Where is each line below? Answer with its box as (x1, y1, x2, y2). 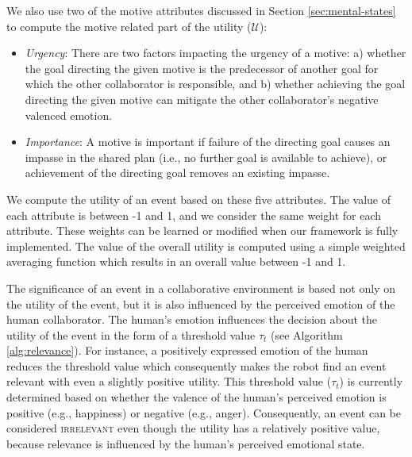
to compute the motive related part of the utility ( (6, 17, 252, 34)
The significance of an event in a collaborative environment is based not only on (6, 279, 395, 296)
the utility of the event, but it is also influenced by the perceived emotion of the (6, 295, 395, 312)
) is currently (339, 373, 403, 390)
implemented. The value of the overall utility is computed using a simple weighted (6, 237, 406, 254)
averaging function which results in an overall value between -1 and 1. (6, 253, 346, 270)
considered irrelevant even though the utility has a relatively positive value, (6, 420, 380, 436)
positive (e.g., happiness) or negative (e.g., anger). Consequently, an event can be (6, 404, 401, 421)
